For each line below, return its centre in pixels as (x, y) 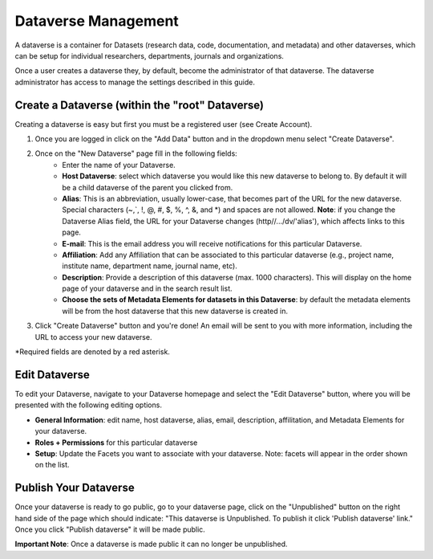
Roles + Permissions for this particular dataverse (116, 443)
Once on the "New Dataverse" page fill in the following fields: (136, 153)
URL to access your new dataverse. (93, 337)
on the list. (52, 465)
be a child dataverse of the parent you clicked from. (148, 187)
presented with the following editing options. (88, 405)
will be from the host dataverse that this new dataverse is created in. (175, 311)
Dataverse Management (97, 21)
